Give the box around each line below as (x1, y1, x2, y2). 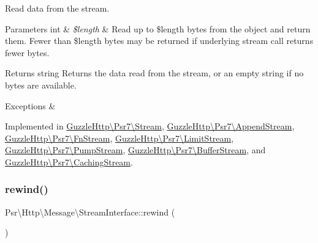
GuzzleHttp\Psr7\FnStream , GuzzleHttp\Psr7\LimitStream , (5, 131, 234, 144)
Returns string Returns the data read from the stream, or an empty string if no (5, 67, 304, 79)
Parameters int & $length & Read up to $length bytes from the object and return (5, 22, 311, 35)
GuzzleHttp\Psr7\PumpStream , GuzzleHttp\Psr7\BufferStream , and (5, 143, 266, 156)
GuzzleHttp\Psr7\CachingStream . (5, 155, 133, 168)
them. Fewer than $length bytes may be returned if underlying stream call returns (5, 34, 314, 47)
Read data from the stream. (5, 2, 110, 14)
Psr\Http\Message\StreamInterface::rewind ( (5, 205, 175, 218)
